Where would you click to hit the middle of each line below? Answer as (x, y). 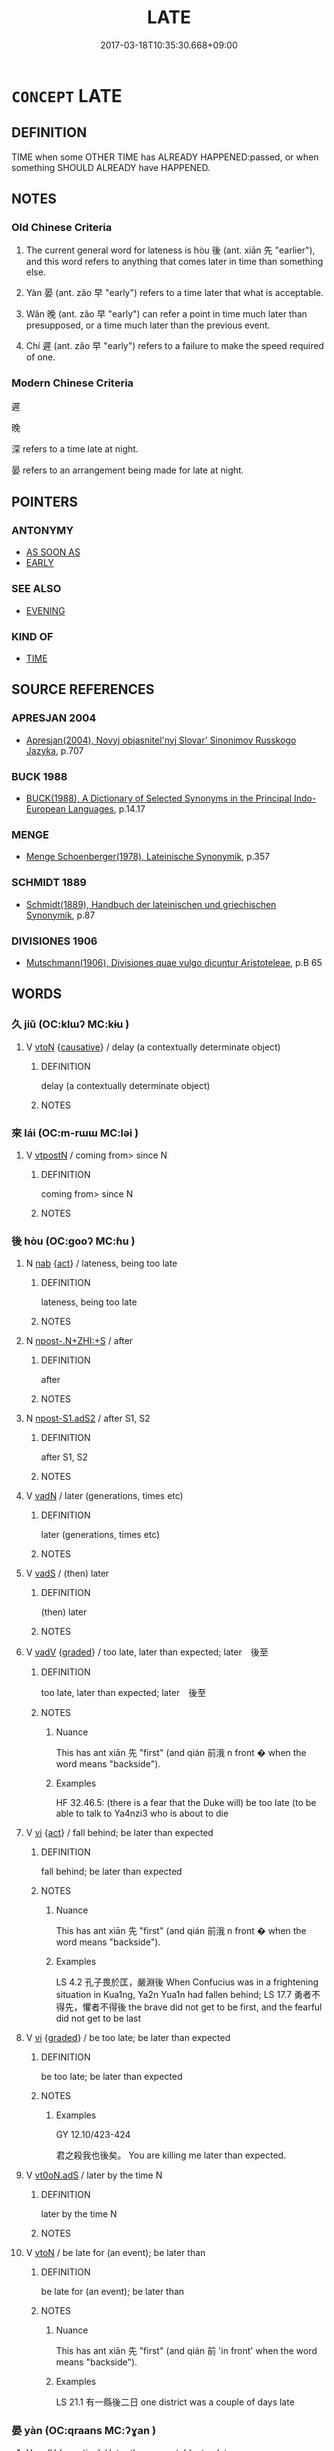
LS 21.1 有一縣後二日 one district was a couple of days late (175, 2402)
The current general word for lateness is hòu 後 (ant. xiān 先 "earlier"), (170, 250)
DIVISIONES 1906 (54, 941)
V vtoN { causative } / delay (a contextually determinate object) (153, 1047)
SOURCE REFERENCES (83, 689)
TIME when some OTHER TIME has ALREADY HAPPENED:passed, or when (165, 157)
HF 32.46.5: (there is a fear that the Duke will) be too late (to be (186, 1803)
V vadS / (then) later (67, 1573)
